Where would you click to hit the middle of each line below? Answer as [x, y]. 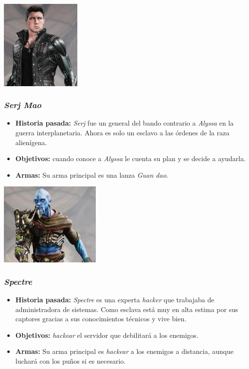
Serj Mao [23, 105]
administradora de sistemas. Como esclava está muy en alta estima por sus [127, 309]
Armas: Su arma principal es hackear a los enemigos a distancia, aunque [124, 351]
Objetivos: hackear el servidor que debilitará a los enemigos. [107, 335]
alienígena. [31, 142]
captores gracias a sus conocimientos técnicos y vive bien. [101, 319]
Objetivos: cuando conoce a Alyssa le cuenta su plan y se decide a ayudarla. [131, 158]
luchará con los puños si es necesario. [71, 360]
